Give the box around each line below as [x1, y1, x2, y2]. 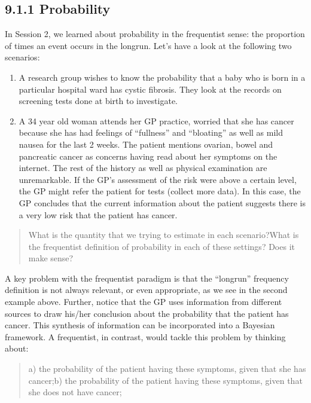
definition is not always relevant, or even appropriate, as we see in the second [5, 283, 288, 296]
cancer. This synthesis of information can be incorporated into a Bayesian [5, 319, 275, 331]
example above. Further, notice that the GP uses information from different [5, 295, 282, 308]
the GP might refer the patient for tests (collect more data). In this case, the [19, 185, 301, 197]
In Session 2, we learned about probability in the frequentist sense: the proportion [5, 28, 305, 40]
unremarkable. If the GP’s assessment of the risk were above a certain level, [19, 173, 297, 185]
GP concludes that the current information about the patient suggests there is [19, 196, 306, 209]
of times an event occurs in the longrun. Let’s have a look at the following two [5, 39, 292, 51]
